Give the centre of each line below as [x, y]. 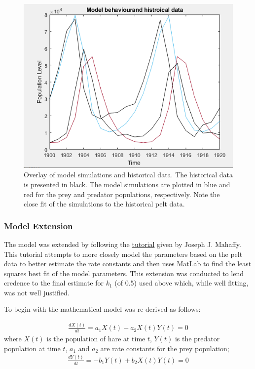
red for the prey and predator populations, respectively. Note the [122, 194]
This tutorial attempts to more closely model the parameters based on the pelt [123, 254]
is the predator [197, 339]
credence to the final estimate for [54, 283]
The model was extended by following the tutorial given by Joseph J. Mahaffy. [123, 244]
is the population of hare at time [96, 339]
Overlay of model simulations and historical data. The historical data [128, 175]
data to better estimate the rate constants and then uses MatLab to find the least [128, 264]
